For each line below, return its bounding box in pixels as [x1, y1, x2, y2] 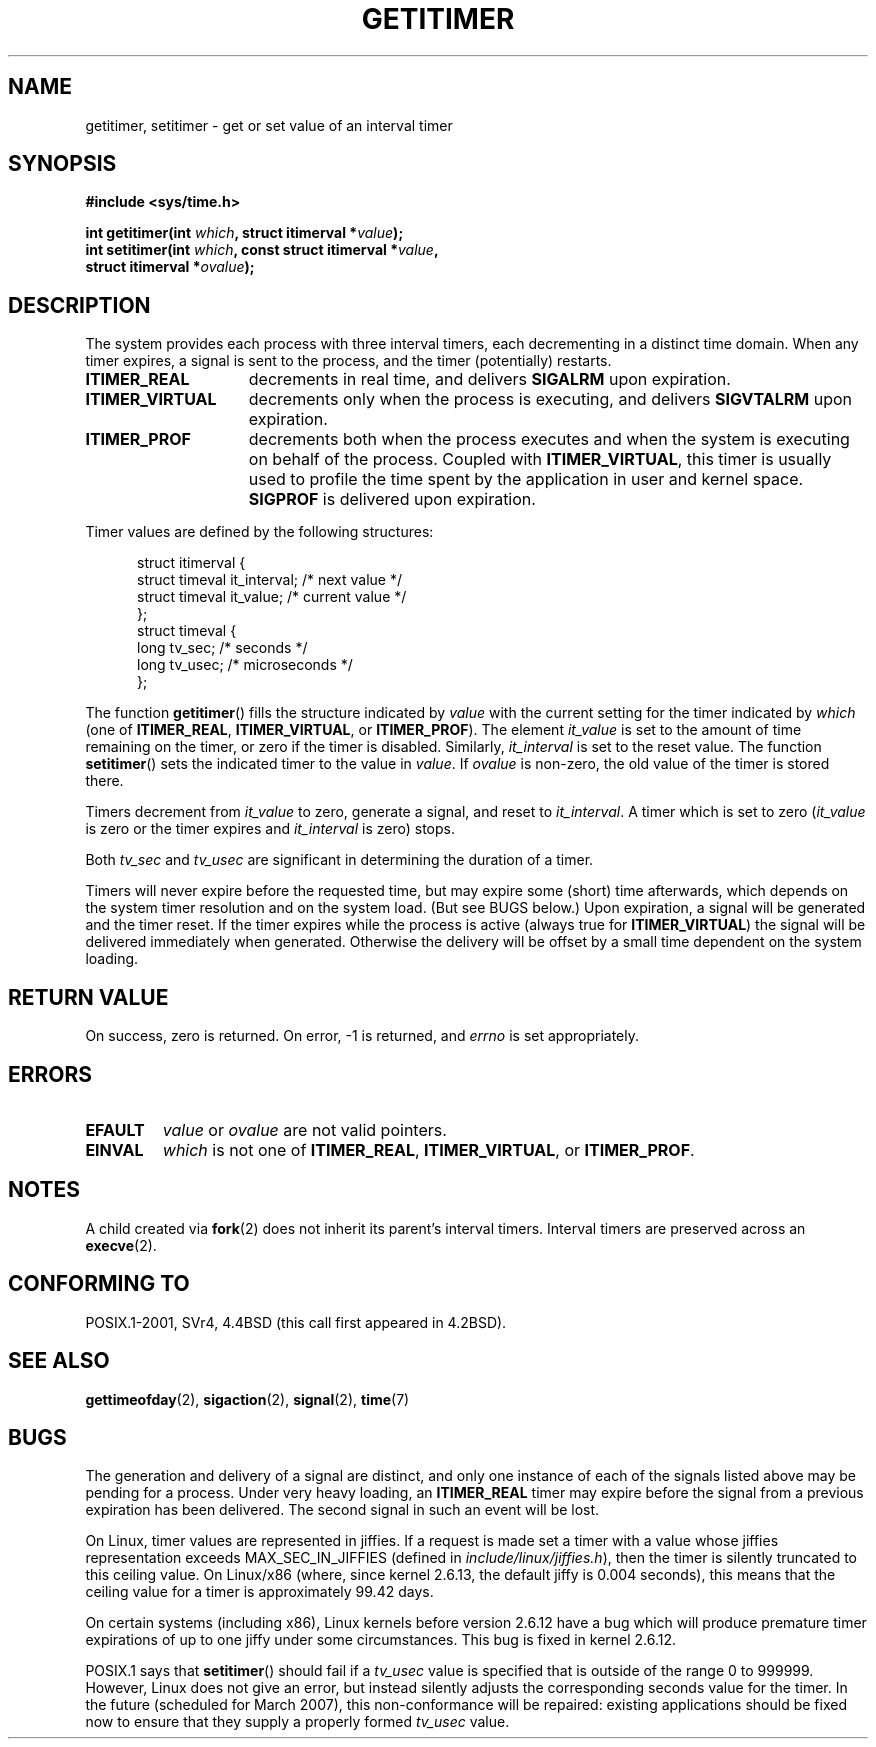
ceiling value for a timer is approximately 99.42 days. [85, 1583, 434, 1601]
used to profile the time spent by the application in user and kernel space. [248, 469, 804, 490]
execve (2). [85, 1236, 157, 1254]
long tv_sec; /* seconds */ [137, 639, 308, 657]
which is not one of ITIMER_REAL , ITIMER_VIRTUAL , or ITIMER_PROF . [162, 1139, 695, 1160]
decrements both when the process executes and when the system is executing [248, 429, 850, 450]
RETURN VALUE [8, 984, 169, 1010]
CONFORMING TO [8, 1271, 190, 1297]
